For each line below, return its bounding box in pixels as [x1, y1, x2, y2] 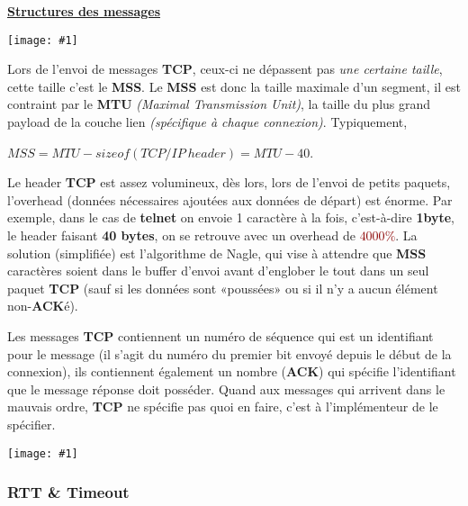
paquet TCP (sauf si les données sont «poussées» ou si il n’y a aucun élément [7, 278, 438, 297]
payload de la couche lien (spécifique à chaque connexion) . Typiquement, [7, 113, 408, 131]
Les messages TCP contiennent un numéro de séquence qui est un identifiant [7, 326, 434, 345]
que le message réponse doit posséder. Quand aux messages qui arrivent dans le [7, 379, 445, 398]
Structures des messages [7, 2, 161, 20]
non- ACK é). [7, 296, 78, 315]
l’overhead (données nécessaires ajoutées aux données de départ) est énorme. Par [7, 190, 453, 209]
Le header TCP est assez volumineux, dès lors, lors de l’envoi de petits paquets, [7, 173, 451, 192]
